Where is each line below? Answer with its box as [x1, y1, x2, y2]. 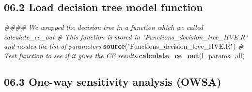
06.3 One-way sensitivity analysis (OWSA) [4, 74, 221, 89]
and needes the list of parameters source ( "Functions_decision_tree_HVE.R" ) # [4, 41, 244, 51]
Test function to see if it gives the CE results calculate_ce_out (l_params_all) [4, 50, 245, 60]
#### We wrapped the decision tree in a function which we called [4, 22, 203, 32]
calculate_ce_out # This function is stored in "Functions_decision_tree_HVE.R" [4, 31, 248, 41]
